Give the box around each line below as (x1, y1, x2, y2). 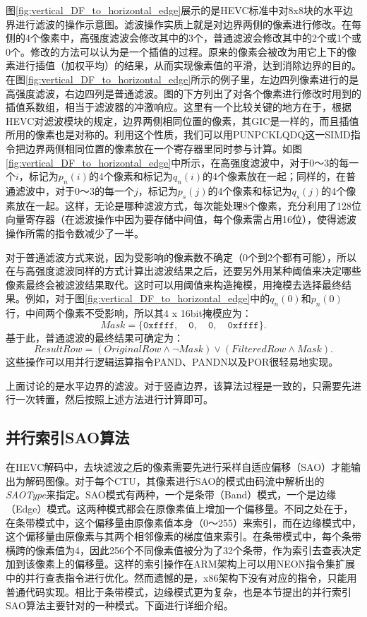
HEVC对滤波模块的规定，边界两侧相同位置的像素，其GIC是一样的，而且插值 (6, 113, 359, 128)
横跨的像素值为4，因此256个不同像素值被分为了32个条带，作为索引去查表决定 (6, 542, 361, 557)
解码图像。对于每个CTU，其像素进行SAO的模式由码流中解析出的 (25, 473, 325, 488)
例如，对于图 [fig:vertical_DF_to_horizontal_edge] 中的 (25, 291, 270, 306)
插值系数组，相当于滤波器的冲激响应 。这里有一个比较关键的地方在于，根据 (6, 100, 351, 114)
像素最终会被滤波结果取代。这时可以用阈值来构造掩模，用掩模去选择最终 (6, 277, 342, 292)
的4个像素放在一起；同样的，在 (203, 169, 347, 184)
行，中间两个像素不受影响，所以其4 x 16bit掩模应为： (6, 306, 252, 321)
